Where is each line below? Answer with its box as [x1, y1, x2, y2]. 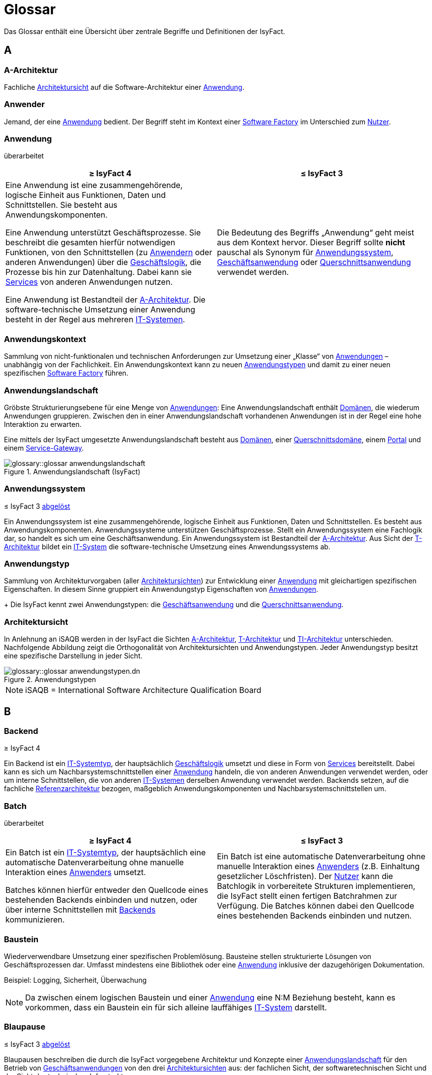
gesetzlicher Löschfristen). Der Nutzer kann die [217, 871, 393, 882]
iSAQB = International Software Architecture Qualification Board [25, 685, 261, 695]
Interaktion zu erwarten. [4, 420, 82, 428]
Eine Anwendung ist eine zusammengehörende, [5, 180, 183, 191]
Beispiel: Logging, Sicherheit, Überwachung [4, 975, 147, 984]
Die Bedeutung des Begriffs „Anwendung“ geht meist [217, 228, 414, 238]
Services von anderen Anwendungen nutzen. [5, 277, 173, 287]
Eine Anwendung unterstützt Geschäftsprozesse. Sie [5, 228, 201, 238]
